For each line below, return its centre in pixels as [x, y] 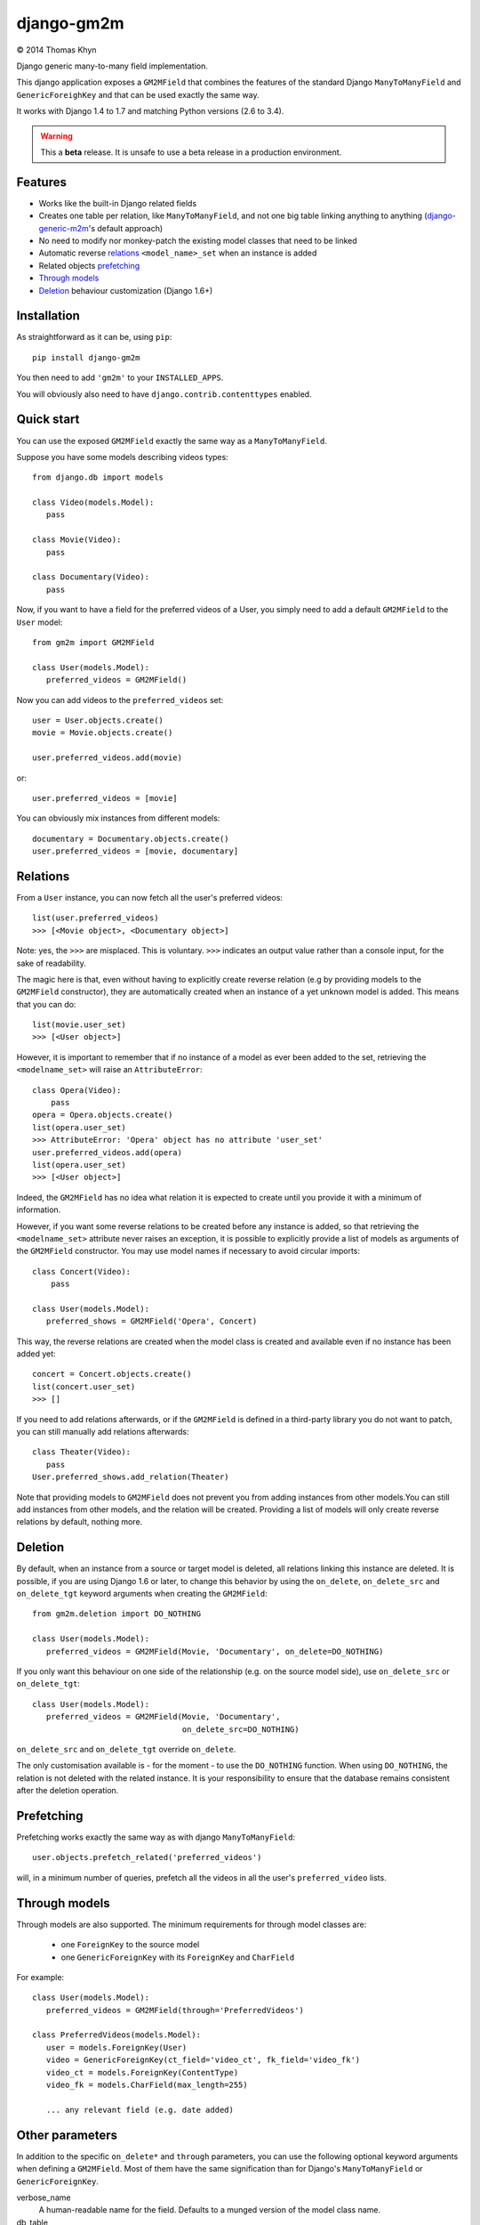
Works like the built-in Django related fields [118, 203]
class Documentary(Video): [91, 577]
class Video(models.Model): [93, 502]
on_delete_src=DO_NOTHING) [240, 1729]
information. [39, 1210]
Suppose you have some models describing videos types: [122, 457]
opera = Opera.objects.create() [103, 1115]
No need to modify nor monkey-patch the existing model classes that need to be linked [198, 240]
